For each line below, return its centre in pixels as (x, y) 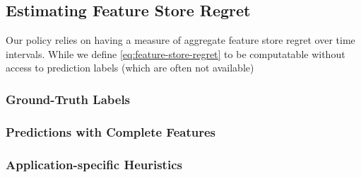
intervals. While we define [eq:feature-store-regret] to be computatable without (176, 53)
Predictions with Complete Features (111, 131)
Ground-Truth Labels (68, 99)
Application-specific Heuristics (94, 164)
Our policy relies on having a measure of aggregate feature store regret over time (180, 40)
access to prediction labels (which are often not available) (130, 68)
